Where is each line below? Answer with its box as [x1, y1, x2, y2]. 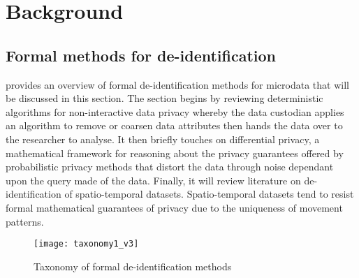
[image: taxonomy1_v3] [34, 239, 139, 249]
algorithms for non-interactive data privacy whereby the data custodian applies [6, 104, 344, 119]
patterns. [6, 214, 44, 228]
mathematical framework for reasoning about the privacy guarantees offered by [6, 145, 344, 160]
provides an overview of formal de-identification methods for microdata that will [6, 77, 349, 92]
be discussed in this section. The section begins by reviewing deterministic [6, 91, 323, 105]
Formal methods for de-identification [6, 44, 277, 66]
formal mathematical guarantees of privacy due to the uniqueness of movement [6, 200, 343, 214]
